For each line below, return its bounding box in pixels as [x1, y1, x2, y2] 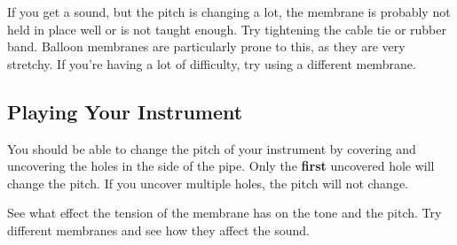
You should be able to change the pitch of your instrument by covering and [7, 139, 416, 157]
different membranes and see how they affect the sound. [7, 220, 310, 239]
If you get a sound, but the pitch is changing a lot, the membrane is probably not [7, 3, 451, 20]
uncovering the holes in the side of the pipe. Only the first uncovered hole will [7, 157, 435, 175]
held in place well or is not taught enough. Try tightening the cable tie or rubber [7, 19, 446, 38]
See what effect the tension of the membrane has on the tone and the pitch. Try [7, 203, 442, 222]
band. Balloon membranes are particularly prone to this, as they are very [7, 37, 406, 56]
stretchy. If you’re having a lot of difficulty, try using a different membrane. [7, 54, 416, 73]
